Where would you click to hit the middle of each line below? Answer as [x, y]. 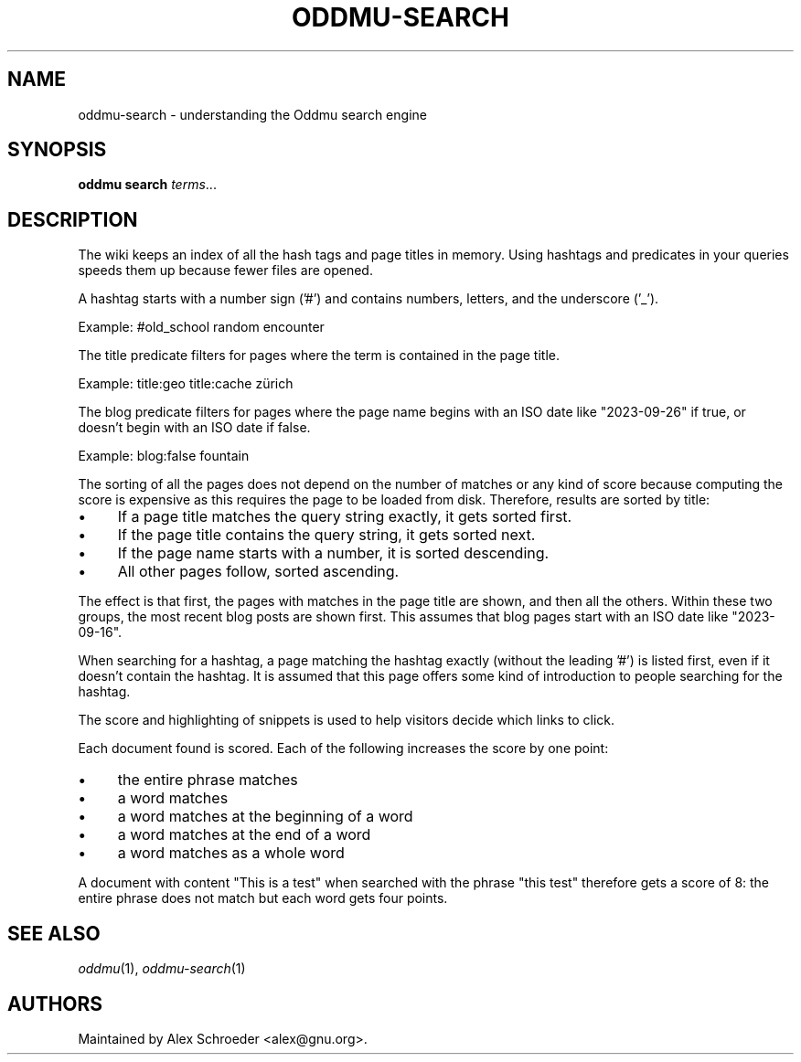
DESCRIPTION [73, 219]
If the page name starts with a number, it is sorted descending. [333, 553]
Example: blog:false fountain [164, 456]
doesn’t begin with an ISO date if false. [194, 428]
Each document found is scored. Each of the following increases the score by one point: [343, 749]
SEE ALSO [54, 933]
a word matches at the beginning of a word [265, 817]
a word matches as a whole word [231, 853]
